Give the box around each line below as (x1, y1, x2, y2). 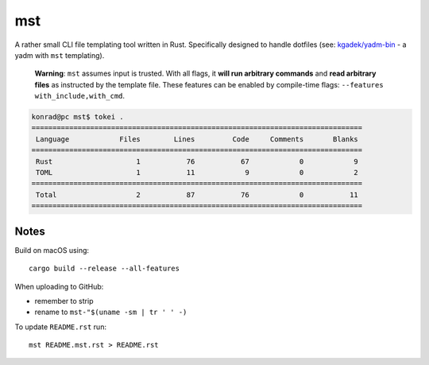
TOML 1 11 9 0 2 (36, 168, 359, 177)
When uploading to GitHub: (14, 282, 104, 291)
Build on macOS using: (14, 245, 90, 254)
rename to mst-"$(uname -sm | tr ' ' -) (34, 307, 187, 317)
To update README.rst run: (14, 322, 107, 332)
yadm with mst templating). (14, 50, 105, 60)
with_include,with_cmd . (34, 91, 126, 101)
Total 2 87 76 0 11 (36, 190, 359, 199)
